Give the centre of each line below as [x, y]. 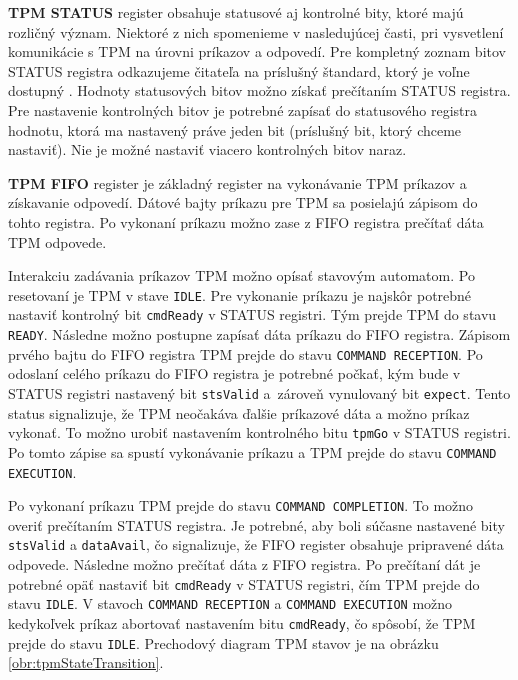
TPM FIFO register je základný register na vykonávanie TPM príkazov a [237, 182]
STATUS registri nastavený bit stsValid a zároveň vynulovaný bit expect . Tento [259, 392]
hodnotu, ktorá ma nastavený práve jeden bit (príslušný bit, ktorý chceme [235, 129]
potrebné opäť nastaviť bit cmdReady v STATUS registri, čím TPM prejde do [244, 583]
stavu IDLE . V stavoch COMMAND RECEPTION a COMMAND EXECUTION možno [230, 603]
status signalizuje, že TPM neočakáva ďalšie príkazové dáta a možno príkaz [239, 412]
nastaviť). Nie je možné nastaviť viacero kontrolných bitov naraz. [207, 149]
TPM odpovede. [57, 241]
